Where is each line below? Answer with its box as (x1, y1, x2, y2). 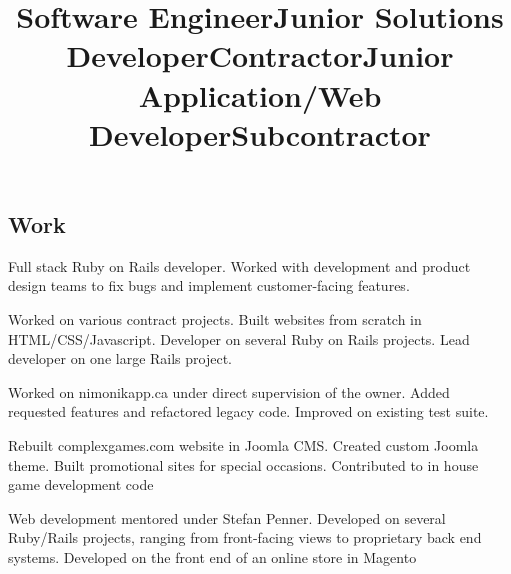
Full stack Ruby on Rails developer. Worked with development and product (8, 255, 471, 276)
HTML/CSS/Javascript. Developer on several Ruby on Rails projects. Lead (8, 328, 470, 349)
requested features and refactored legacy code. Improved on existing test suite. (8, 401, 489, 422)
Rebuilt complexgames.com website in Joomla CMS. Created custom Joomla (8, 434, 479, 455)
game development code (8, 474, 154, 495)
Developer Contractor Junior (66, 35, 454, 76)
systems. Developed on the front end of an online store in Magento (8, 546, 417, 567)
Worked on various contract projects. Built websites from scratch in (8, 308, 422, 329)
